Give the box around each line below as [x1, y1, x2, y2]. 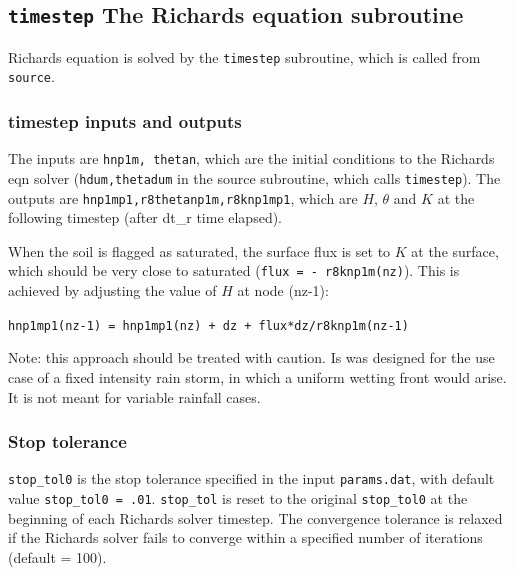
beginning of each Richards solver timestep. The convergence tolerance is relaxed [8, 507, 503, 528]
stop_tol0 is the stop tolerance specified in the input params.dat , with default [8, 468, 495, 489]
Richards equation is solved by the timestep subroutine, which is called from [8, 46, 481, 67]
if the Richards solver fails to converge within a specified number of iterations [8, 527, 483, 548]
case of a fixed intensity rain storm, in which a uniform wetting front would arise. [8, 366, 507, 387]
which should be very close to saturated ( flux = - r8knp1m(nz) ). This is [8, 260, 460, 281]
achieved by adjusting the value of [8, 280, 217, 301]
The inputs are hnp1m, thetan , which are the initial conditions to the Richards [8, 148, 495, 169]
